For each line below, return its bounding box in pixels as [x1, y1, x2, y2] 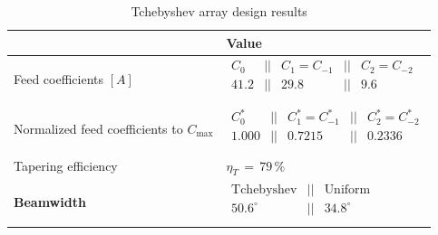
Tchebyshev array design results [131, 2, 307, 20]
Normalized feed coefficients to [14, 118, 183, 137]
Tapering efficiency [14, 156, 118, 175]
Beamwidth [14, 192, 86, 211]
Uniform [324, 183, 371, 196]
